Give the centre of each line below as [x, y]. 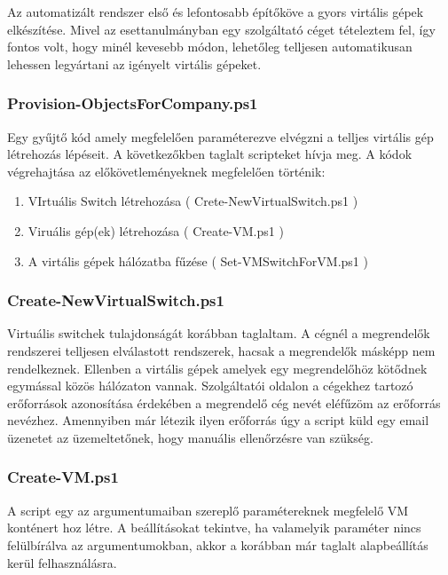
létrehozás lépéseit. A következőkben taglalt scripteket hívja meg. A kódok [210, 154]
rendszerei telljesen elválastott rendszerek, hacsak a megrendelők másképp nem [221, 350]
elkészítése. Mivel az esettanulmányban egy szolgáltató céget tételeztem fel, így [221, 29]
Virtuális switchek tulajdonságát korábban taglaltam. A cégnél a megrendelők [219, 333]
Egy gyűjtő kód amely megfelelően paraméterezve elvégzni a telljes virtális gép [220, 136]
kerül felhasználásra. [62, 562]
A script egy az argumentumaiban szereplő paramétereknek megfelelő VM [208, 510]
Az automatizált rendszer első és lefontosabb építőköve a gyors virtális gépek [216, 12]
